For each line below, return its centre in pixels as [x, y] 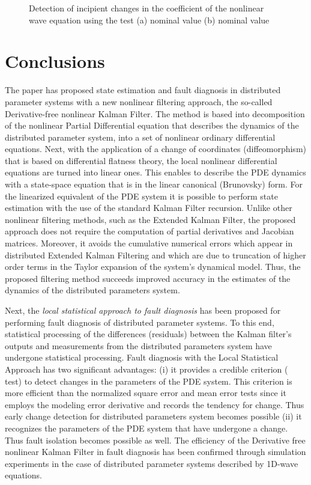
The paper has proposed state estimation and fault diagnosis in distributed [143, 90]
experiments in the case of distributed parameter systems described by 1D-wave [152, 463]
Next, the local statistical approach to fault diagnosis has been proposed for [143, 310]
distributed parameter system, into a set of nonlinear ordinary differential [140, 137]
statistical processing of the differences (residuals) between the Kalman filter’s [148, 334]
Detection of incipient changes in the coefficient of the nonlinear [146, 8]
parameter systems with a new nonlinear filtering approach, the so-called [139, 101]
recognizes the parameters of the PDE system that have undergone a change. [146, 428]
